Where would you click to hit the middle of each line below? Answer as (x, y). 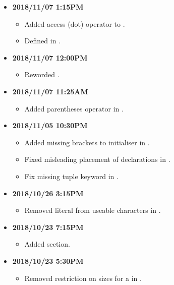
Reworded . (42, 74)
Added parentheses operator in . (74, 108)
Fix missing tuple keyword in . (71, 176)
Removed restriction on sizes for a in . (83, 278)
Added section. (47, 244)
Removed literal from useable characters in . (93, 210)
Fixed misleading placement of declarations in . (97, 159)
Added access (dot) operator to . (75, 23)
